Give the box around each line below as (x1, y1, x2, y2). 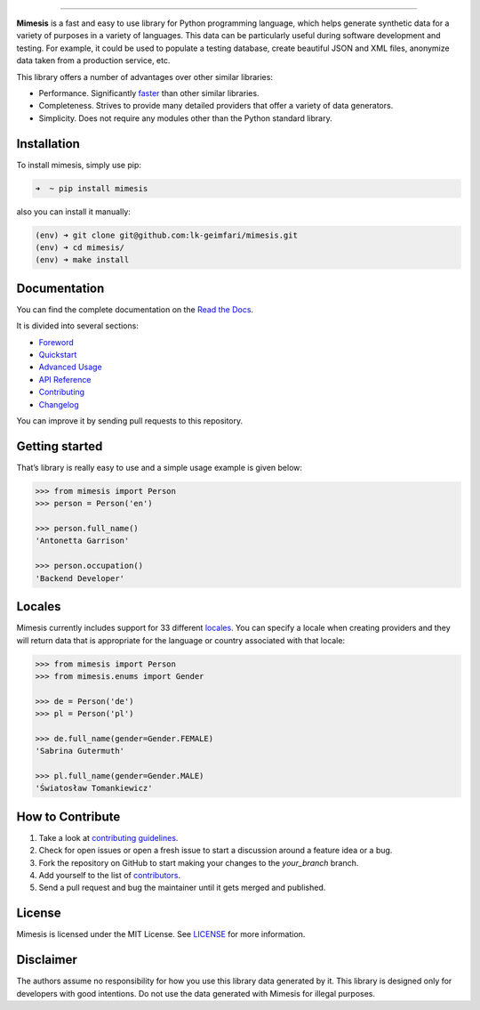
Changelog (38, 399, 79, 409)
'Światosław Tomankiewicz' (35, 783, 153, 794)
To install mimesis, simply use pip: (16, 159, 141, 170)
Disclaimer (16, 952, 77, 967)
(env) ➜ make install (35, 255, 130, 265)
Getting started (16, 439, 103, 454)
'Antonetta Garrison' (35, 536, 130, 546)
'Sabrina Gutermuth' (35, 746, 124, 756)
